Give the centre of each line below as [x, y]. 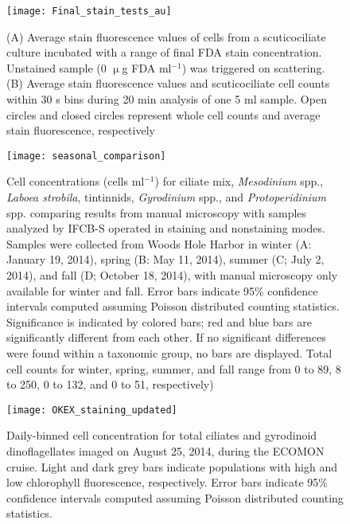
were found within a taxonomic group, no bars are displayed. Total [169, 353]
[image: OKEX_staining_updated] [92, 410]
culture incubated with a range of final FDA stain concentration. [164, 52]
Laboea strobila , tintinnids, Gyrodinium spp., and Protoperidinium [167, 197]
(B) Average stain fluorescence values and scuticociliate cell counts [168, 83]
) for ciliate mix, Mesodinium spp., [239, 181]
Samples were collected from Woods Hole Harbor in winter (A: [159, 243]
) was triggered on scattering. [253, 67]
